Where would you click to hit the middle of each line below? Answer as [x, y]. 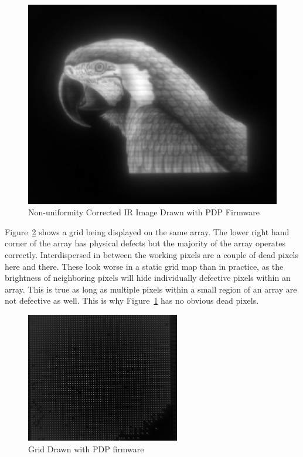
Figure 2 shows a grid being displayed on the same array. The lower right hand [147, 231]
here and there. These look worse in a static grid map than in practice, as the [144, 266]
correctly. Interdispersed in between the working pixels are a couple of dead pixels [152, 255]
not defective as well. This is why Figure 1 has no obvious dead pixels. [132, 300]
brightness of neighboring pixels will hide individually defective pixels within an [148, 278]
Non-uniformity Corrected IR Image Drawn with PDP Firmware [144, 212]
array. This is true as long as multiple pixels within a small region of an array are [151, 289]
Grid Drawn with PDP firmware [86, 449]
